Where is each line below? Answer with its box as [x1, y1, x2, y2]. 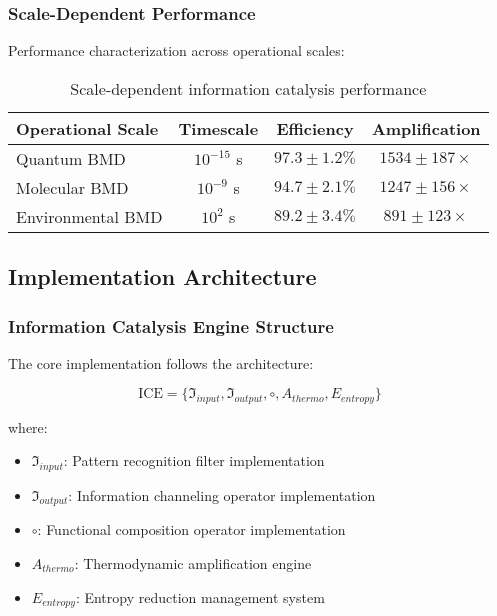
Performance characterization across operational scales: [8, 40, 345, 61]
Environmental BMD [16, 204, 163, 228]
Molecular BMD [16, 175, 129, 199]
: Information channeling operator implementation [68, 484, 376, 505]
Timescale [178, 116, 259, 140]
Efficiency [276, 116, 354, 140]
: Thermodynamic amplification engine [74, 552, 312, 573]
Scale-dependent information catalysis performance [70, 76, 427, 100]
